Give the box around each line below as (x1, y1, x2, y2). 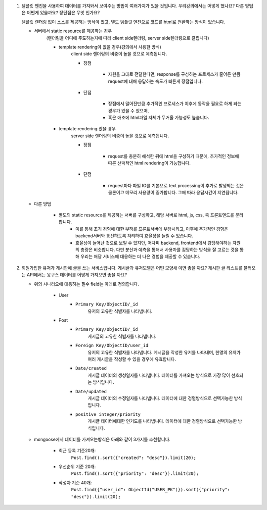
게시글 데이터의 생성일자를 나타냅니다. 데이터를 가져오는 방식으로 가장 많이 (88, 372, 230, 378)
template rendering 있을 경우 (58, 126, 116, 132)
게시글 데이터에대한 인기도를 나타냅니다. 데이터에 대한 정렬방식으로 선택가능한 (88, 418, 237, 424)
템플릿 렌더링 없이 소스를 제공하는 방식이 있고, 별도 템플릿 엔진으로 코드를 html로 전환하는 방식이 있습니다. (21, 19, 225, 25)
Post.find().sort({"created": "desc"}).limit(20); (71, 455, 196, 460)
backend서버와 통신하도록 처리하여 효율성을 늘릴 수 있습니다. (75, 233, 193, 239)
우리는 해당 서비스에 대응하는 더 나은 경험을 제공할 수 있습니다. (80, 254, 201, 259)
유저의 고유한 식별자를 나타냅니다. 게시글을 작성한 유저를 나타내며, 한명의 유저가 (88, 349, 241, 355)
